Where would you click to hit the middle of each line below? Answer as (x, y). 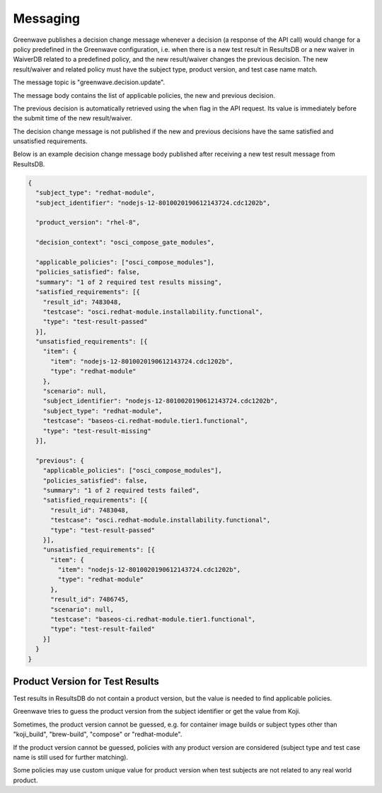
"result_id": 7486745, (90, 600)
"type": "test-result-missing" (97, 431)
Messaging (47, 18)
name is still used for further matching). (71, 758)
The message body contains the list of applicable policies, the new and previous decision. (144, 95)
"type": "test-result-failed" (103, 629)
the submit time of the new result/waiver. (73, 118)
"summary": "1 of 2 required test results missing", (129, 282)
